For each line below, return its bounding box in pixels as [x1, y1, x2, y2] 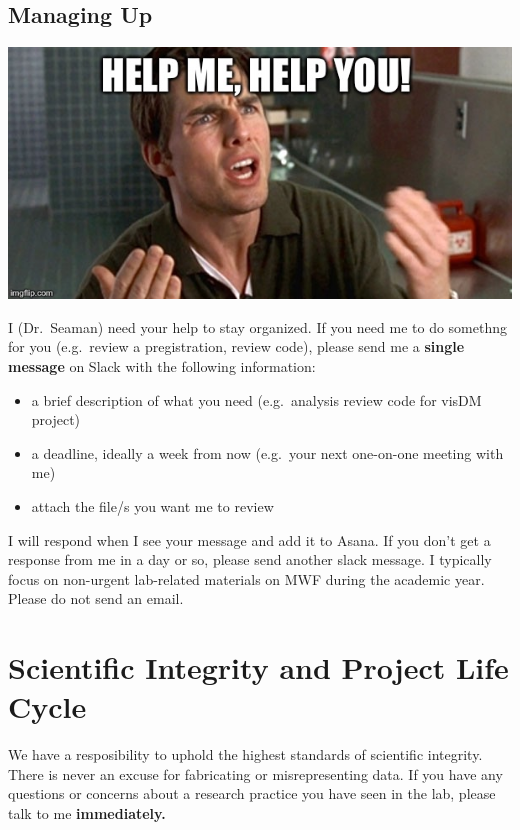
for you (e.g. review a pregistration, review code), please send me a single [8, 336, 465, 357]
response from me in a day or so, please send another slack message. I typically [8, 549, 492, 570]
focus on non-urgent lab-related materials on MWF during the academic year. [8, 568, 485, 589]
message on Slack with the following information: [8, 355, 316, 376]
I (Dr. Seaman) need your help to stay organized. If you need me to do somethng [8, 316, 507, 337]
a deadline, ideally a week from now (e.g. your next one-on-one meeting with [31, 442, 504, 463]
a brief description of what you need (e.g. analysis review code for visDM [31, 389, 482, 410]
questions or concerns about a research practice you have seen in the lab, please [8, 783, 496, 804]
